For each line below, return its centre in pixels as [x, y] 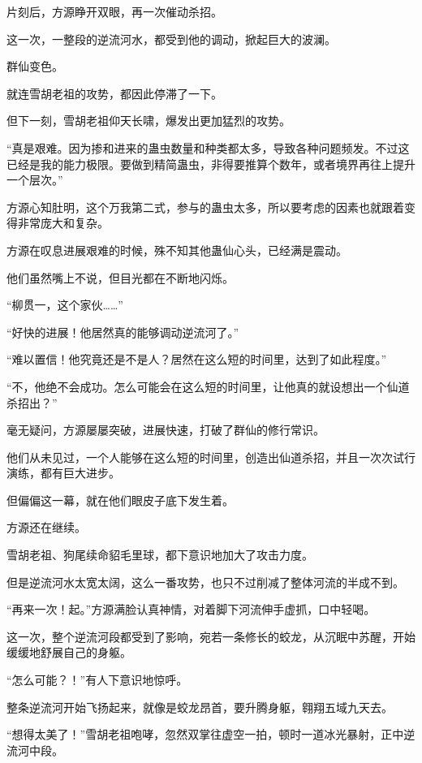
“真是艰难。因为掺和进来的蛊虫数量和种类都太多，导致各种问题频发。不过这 [208, 147]
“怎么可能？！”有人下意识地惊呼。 [97, 680]
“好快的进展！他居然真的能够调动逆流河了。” [123, 332]
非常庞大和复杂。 [63, 223]
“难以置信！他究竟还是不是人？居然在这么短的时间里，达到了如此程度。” [197, 359]
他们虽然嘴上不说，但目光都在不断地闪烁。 [120, 277]
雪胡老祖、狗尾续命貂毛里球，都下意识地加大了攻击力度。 [160, 555]
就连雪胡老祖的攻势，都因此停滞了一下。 [114, 93]
